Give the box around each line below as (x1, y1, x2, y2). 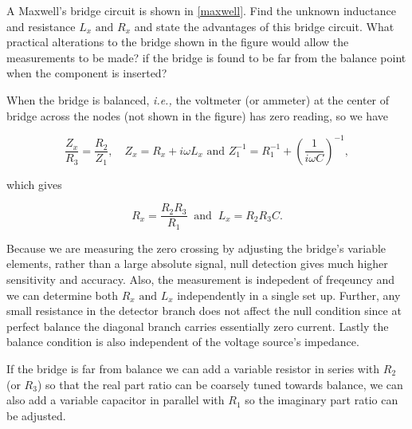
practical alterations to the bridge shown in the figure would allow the (6, 33, 349, 50)
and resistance (6, 18, 76, 34)
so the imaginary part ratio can (245, 392, 398, 408)
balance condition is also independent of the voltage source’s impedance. (6, 333, 359, 350)
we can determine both (6, 286, 119, 303)
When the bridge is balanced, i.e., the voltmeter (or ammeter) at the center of (6, 91, 390, 108)
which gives (6, 175, 62, 192)
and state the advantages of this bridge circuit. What (134, 18, 394, 34)
